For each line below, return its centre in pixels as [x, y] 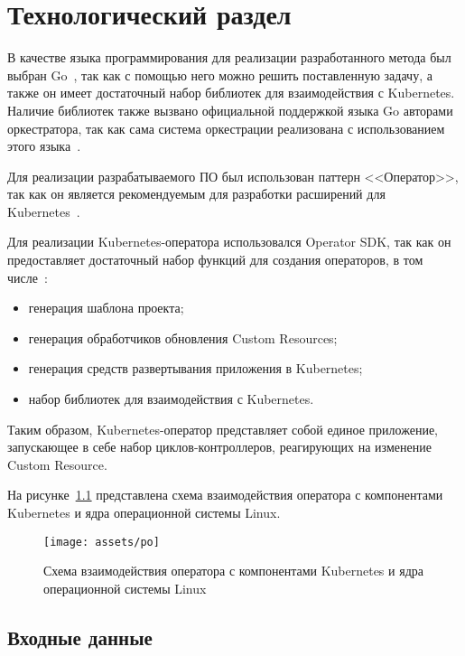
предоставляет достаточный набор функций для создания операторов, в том [215, 260]
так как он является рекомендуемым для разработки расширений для [196, 194]
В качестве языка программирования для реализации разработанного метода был [229, 57]
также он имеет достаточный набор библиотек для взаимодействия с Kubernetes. [231, 93]
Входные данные [80, 637]
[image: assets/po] [102, 542]
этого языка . [44, 146]
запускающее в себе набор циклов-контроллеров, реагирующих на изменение [219, 447]
